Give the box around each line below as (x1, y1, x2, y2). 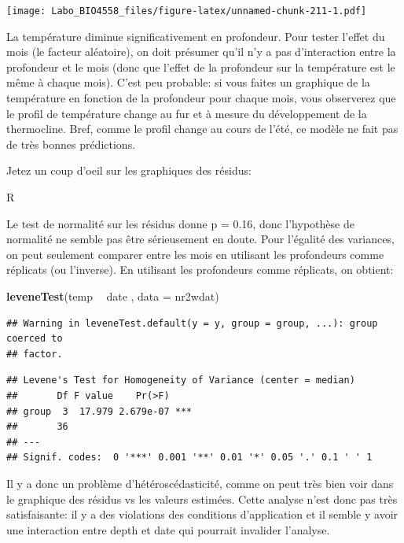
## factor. (6, 348, 63, 360)
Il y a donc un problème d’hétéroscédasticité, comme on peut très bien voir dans (6, 475, 394, 491)
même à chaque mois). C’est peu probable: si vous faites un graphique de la (6, 74, 370, 90)
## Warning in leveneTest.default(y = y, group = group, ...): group (6, 317, 378, 329)
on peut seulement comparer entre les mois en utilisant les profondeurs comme (6, 246, 384, 262)
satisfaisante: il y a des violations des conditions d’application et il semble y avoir (6, 506, 398, 523)
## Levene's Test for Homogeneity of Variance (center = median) (6, 375, 355, 386)
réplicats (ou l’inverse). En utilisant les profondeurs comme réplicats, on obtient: (6, 261, 394, 278)
